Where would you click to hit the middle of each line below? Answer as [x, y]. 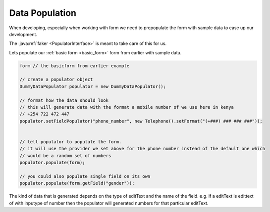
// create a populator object [56, 80]
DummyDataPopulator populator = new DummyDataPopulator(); [93, 86]
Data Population [43, 13]
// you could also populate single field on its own [85, 176]
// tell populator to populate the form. [71, 142]
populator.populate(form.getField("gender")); [77, 183]
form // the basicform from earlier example [75, 66]
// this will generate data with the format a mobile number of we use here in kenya [127, 107]
